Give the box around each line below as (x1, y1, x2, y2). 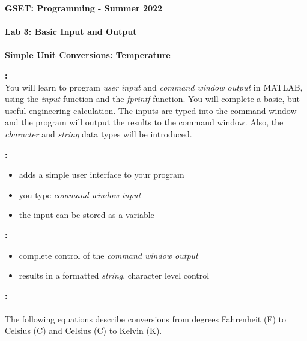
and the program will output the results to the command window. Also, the (5, 116, 284, 128)
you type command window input (19, 188, 141, 201)
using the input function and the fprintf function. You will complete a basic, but (5, 92, 300, 105)
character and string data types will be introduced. (5, 127, 192, 140)
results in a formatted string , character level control (19, 269, 210, 282)
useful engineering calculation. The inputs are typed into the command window (5, 104, 297, 116)
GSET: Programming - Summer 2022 (5, 2, 163, 14)
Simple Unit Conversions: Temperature (5, 49, 171, 61)
